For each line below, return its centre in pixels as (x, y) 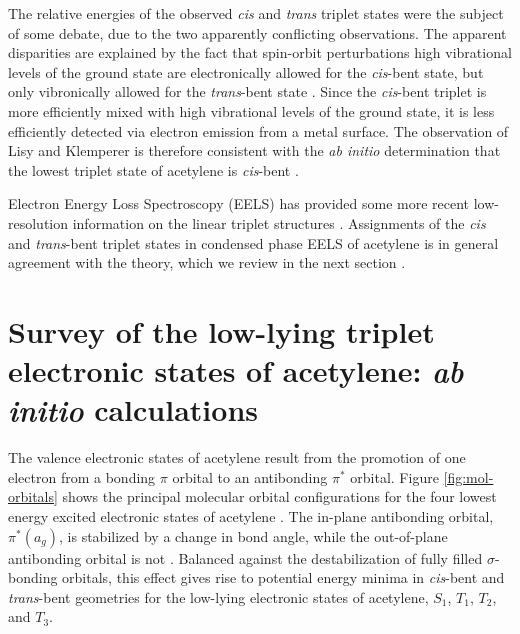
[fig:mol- (468, 476)
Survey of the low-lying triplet (221, 330)
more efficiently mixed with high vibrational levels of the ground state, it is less (251, 110)
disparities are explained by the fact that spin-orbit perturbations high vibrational (260, 52)
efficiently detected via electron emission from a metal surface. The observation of (258, 130)
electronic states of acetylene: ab (236, 371)
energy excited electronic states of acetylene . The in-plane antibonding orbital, (251, 516)
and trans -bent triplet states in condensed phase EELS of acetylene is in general (253, 242)
